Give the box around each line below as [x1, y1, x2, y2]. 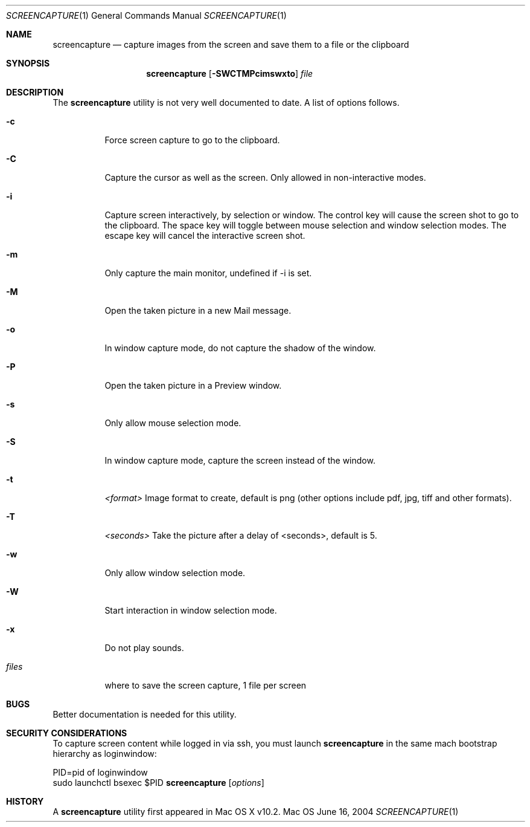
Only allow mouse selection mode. [104, 418, 241, 428]
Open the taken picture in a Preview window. [104, 380, 282, 391]
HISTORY [6, 796, 44, 806]
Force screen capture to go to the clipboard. [104, 135, 280, 145]
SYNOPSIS [6, 58, 50, 68]
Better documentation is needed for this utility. [53, 709, 237, 719]
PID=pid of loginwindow [53, 767, 148, 777]
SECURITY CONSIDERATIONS [6, 728, 127, 738]
